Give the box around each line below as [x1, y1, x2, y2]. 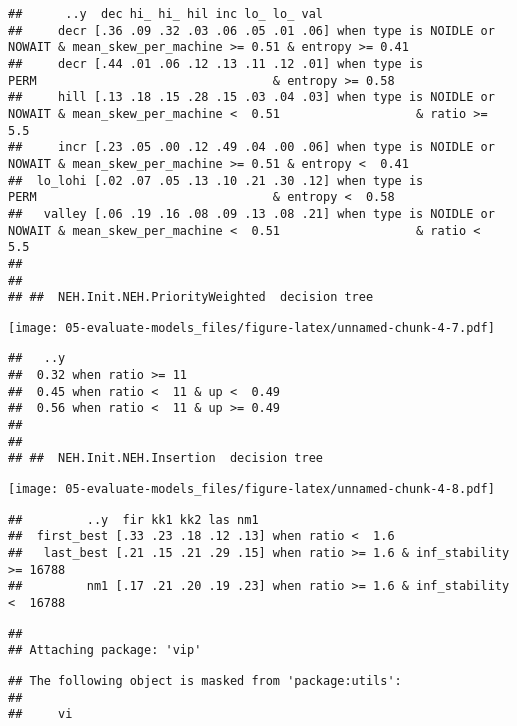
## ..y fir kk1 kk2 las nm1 [8, 512, 259, 527]
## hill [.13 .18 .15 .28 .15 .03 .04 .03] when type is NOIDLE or [8, 90, 495, 105]
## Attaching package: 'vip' [8, 643, 202, 658]
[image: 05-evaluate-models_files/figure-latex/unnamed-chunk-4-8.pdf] [8, 482, 495, 497]
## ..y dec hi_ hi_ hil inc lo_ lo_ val [8, 7, 323, 21]
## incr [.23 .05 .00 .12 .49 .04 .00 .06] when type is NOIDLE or [8, 140, 495, 155]
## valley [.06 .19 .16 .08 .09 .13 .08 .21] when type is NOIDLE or [8, 206, 495, 221]
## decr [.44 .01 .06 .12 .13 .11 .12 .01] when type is [8, 56, 424, 71]
